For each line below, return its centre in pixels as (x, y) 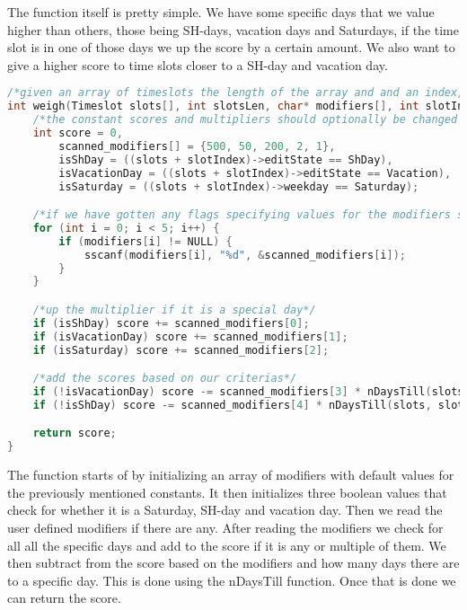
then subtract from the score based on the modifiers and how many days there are (233, 563)
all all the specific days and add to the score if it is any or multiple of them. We (227, 545)
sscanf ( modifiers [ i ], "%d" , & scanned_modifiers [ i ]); (245, 255)
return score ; (75, 433)
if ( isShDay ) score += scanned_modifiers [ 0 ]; (171, 323)
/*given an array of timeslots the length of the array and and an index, (236, 93)
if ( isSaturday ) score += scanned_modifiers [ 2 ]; (181, 350)
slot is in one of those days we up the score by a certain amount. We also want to (231, 47)
